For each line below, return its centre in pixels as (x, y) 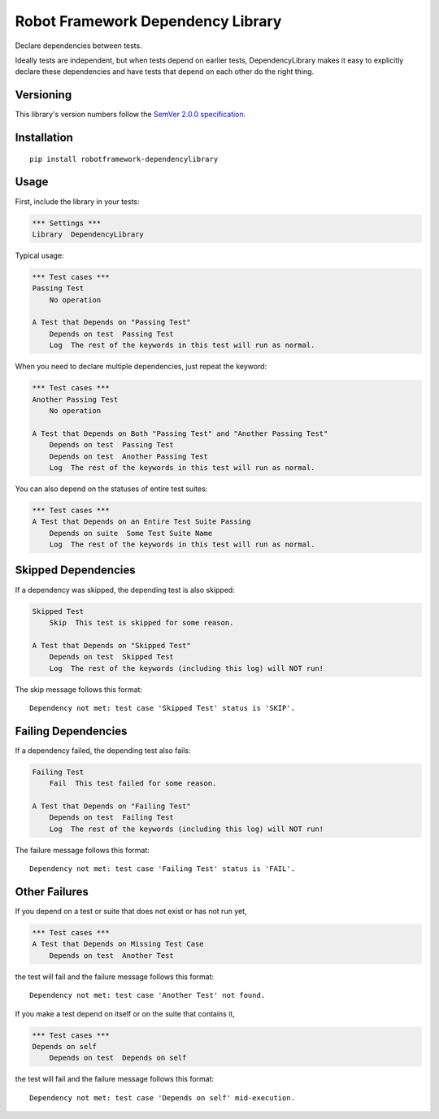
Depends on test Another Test (111, 955)
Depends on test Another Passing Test (129, 456)
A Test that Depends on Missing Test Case (118, 944)
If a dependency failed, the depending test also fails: (103, 750)
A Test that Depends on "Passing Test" (111, 322)
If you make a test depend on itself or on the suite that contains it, (125, 1013)
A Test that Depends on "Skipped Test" (111, 645)
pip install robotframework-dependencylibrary (124, 159)
